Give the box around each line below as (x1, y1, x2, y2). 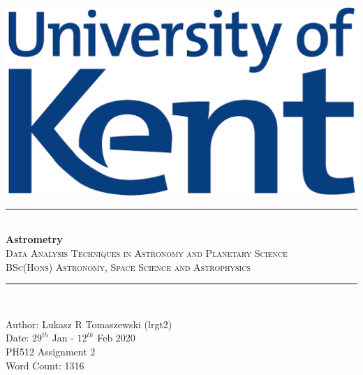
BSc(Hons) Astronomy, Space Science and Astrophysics (6, 259, 251, 274)
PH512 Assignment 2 (6, 344, 96, 358)
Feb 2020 (97, 330, 135, 345)
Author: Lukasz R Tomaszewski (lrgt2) (6, 316, 172, 331)
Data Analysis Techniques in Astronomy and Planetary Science (6, 245, 288, 260)
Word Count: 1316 (6, 358, 84, 372)
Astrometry (6, 232, 63, 247)
